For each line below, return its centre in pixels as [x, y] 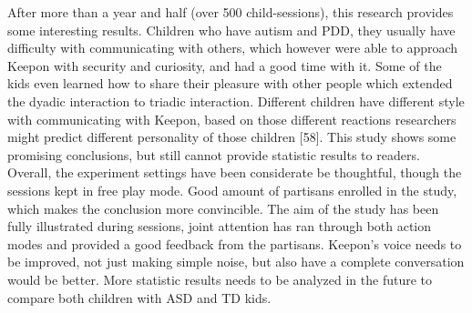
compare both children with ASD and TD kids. [139, 297]
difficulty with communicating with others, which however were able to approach [233, 48]
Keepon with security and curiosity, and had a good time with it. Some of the [225, 65]
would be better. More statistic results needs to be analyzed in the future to [220, 279]
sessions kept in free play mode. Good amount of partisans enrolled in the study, [232, 190]
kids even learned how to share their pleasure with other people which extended [230, 83]
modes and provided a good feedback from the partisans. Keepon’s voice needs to [235, 243]
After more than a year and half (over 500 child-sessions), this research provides [231, 12]
